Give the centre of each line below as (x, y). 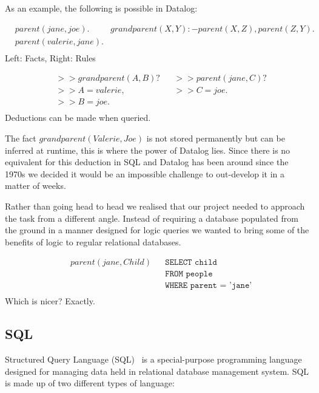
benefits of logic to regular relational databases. (93, 241)
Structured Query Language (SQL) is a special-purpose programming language (153, 359)
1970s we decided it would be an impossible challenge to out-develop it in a (145, 173)
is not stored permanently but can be (216, 138)
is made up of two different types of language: (90, 383)
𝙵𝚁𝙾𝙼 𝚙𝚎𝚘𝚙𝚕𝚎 (189, 274)
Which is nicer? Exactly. (50, 301)
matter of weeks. (35, 186)
